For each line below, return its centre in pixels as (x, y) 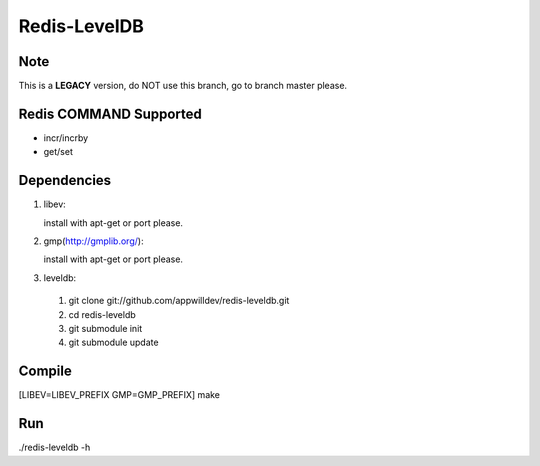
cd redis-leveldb (102, 314)
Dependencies (65, 180)
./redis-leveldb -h (54, 447)
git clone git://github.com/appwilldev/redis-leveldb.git (179, 301)
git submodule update (113, 342)
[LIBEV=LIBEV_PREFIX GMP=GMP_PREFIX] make (119, 395)
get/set (58, 152)
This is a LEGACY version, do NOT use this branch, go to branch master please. (183, 86)
